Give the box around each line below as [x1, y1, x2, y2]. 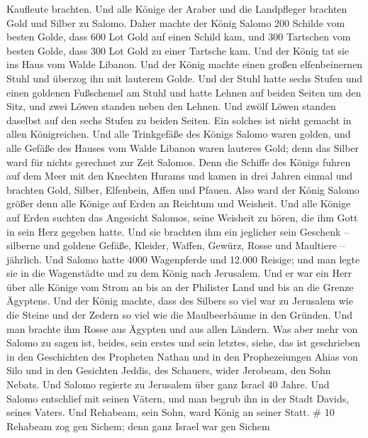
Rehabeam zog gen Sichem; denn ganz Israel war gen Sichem [6, 418, 270, 433]
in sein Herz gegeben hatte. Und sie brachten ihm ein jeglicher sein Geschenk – [6, 224, 350, 239]
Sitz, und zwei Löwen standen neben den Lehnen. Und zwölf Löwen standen [6, 99, 336, 114]
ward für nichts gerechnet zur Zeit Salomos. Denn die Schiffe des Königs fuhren [6, 154, 351, 169]
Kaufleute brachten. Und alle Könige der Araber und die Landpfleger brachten [6, 1, 347, 16]
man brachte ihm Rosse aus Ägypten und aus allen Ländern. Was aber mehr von [6, 321, 358, 336]
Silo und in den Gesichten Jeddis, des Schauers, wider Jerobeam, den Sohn [6, 363, 331, 378]
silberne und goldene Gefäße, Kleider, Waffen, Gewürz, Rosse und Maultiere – [6, 238, 345, 253]
